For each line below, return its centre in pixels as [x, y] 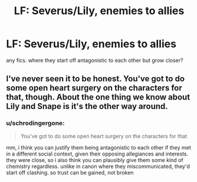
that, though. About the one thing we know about [98, 97]
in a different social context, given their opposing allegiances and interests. [97, 154]
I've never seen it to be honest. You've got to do [95, 79]
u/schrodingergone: [35, 123]
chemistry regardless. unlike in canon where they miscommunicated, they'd [98, 166]
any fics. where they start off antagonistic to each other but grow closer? [95, 60]
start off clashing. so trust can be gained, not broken [70, 173]
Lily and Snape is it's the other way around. [87, 106]
